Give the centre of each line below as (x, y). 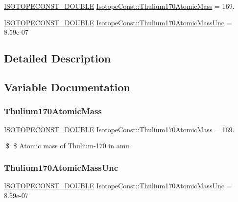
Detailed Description (58, 58)
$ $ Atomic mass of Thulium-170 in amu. (68, 146)
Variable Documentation (67, 87)
